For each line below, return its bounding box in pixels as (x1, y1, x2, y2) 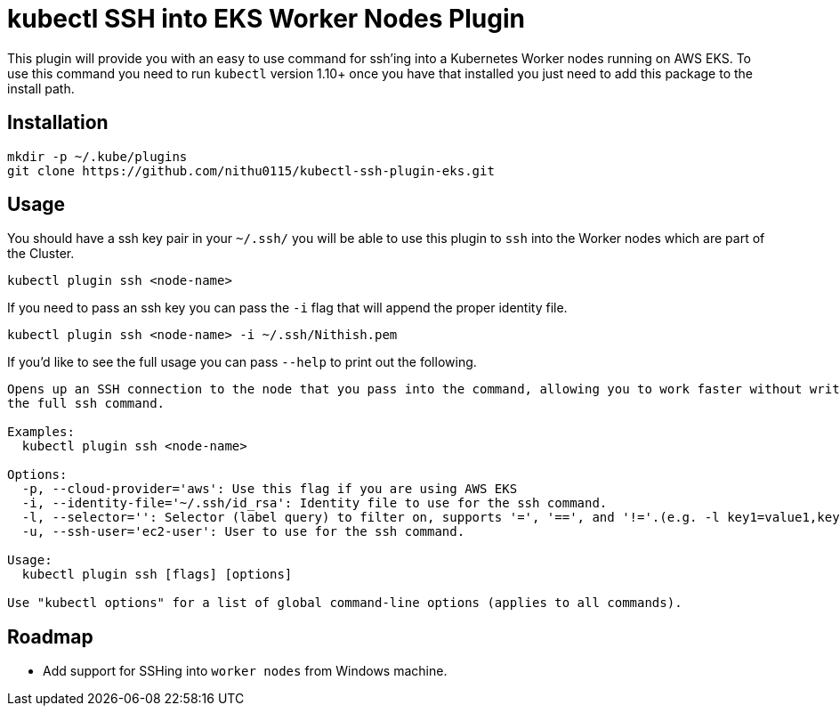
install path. (7, 80, 75, 96)
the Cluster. (7, 246, 75, 262)
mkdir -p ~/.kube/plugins (7, 149, 188, 164)
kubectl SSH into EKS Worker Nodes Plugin (7, 4, 525, 34)
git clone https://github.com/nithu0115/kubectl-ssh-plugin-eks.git (7, 163, 495, 178)
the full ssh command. (7, 396, 166, 411)
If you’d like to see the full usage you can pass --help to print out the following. (7, 354, 477, 370)
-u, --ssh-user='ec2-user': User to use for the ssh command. (21, 524, 465, 539)
